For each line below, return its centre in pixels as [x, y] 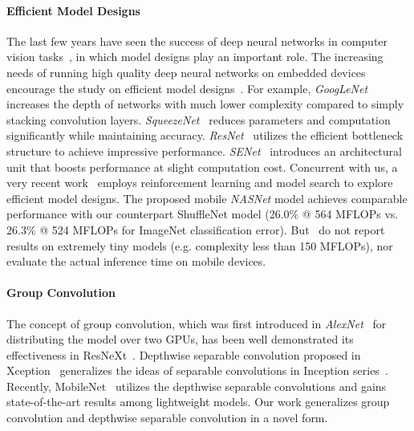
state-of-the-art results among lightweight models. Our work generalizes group [198, 402]
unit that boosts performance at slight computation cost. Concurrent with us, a [202, 167]
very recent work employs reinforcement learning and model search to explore [200, 183]
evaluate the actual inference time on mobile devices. [136, 261]
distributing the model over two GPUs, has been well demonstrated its [180, 339]
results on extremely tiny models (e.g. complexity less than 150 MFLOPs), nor [200, 245]
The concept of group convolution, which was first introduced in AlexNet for [197, 323]
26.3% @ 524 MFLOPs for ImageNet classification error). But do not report [196, 229]
